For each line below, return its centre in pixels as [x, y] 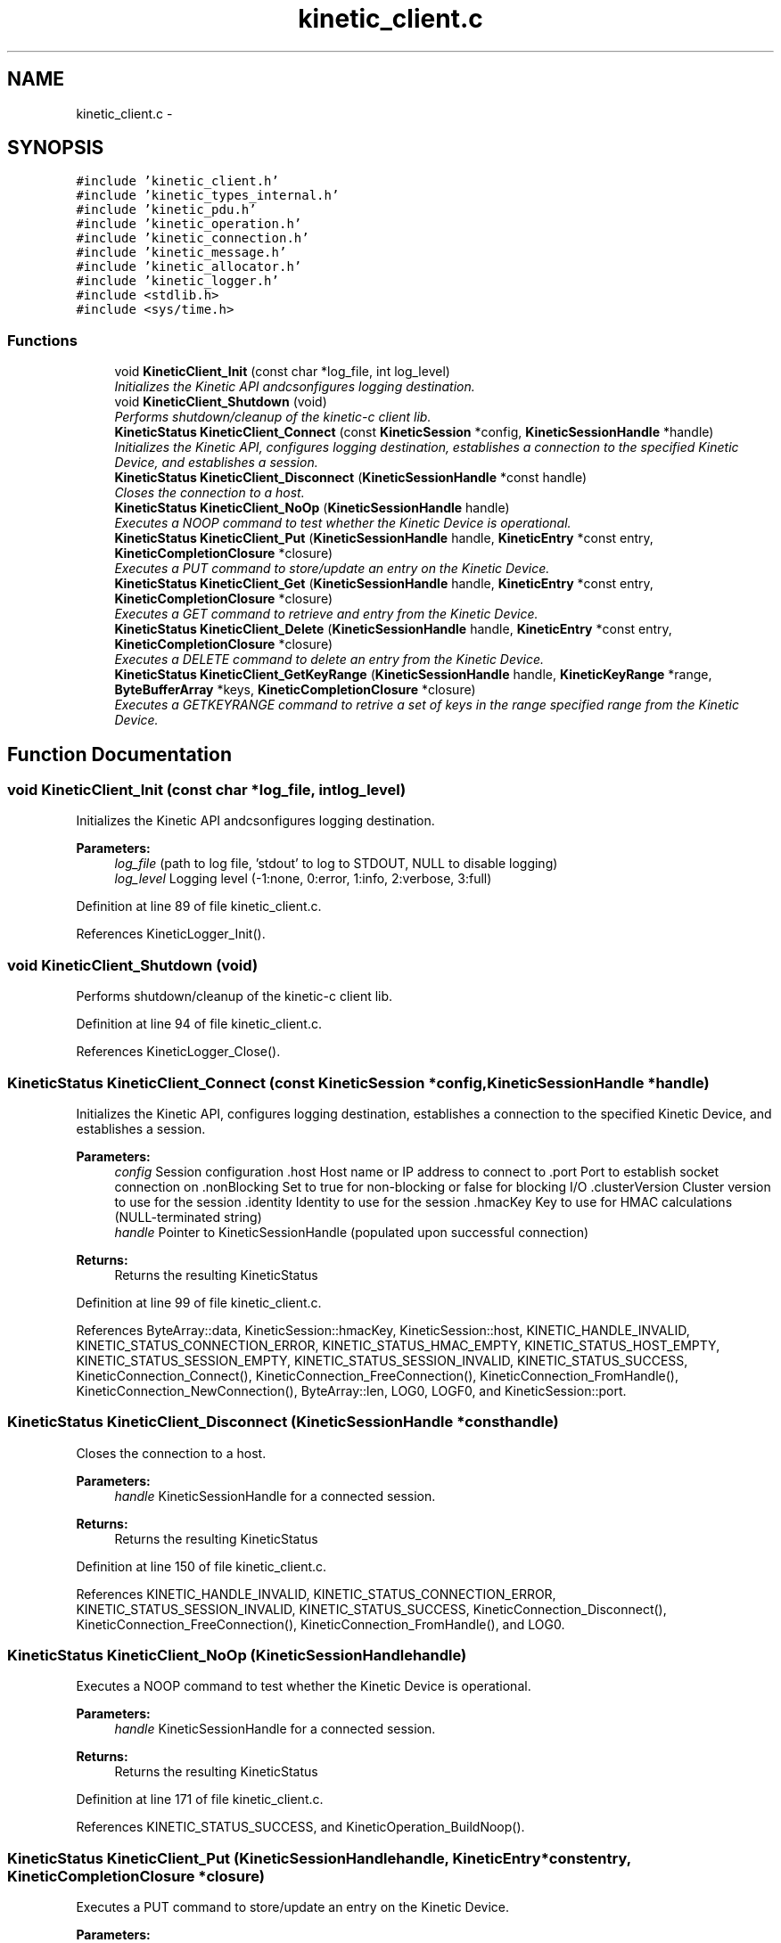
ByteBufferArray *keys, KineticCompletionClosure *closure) [295, 690]
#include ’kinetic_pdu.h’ [166, 210]
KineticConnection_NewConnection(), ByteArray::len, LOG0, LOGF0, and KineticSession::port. [351, 1390]
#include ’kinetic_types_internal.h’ [208, 196]
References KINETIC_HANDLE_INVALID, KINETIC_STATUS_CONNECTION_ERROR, [316, 1594]
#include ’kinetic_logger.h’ [177, 281]
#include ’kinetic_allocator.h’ [189, 267]
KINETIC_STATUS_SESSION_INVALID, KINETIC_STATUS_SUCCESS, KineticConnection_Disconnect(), [371, 1609]
